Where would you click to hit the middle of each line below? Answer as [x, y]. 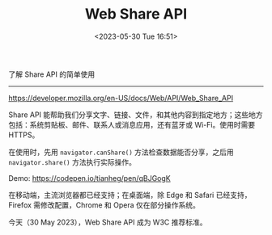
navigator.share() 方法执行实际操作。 [72, 162]
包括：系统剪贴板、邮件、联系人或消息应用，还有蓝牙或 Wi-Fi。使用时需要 [132, 124]
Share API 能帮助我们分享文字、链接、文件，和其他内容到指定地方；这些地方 [136, 115]
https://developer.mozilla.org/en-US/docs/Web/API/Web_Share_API [121, 98]
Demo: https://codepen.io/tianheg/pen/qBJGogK [90, 178]
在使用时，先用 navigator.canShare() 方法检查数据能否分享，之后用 [121, 152]
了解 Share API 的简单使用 [52, 74]
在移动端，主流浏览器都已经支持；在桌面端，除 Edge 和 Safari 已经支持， [130, 195]
